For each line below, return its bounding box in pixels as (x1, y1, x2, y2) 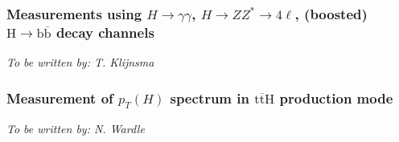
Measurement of (6, 87, 113, 108)
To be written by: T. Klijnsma (6, 54, 154, 71)
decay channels (56, 22, 154, 42)
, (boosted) (294, 3, 368, 23)
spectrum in (170, 87, 249, 108)
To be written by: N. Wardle (6, 120, 145, 137)
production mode (279, 87, 393, 108)
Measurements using (6, 3, 142, 23)
